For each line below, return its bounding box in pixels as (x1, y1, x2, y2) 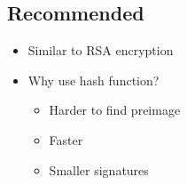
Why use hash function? (27, 70, 160, 89)
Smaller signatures (49, 160, 149, 179)
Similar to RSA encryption (27, 41, 174, 60)
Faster (49, 130, 83, 149)
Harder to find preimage (49, 101, 181, 119)
